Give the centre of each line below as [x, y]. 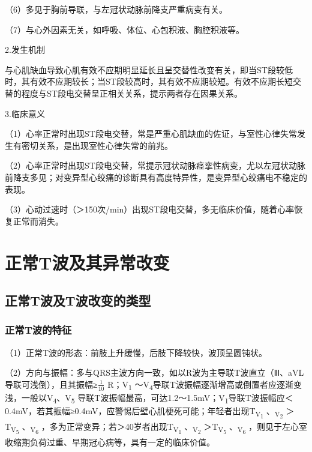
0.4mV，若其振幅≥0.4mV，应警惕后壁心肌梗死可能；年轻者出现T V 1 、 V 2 [144, 413]
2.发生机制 [25, 50]
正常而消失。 [38, 221]
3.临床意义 [25, 113]
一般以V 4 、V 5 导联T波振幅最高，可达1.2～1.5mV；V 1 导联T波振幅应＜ [157, 398]
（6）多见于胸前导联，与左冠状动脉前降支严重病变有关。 [116, 9]
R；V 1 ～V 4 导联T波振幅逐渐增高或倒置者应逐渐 [200, 385]
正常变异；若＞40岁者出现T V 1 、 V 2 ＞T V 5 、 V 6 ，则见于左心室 [187, 428]
